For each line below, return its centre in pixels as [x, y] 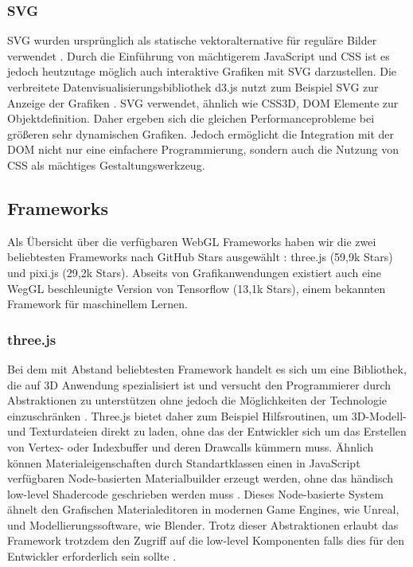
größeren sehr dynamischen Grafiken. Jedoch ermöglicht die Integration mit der [201, 133]
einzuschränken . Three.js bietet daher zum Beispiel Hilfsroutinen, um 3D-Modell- [207, 415]
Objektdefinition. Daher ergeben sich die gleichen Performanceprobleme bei [191, 118]
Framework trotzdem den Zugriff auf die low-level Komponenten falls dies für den [206, 540]
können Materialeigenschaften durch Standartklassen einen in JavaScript [184, 462]
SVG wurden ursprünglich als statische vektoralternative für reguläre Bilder [192, 40]
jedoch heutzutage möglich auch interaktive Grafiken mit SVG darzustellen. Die [202, 71]
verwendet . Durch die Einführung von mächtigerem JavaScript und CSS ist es [199, 55]
